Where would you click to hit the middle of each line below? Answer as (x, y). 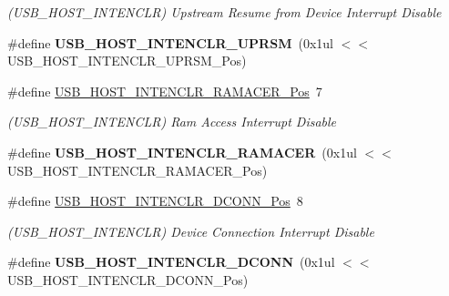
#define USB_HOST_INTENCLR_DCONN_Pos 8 (155, 201)
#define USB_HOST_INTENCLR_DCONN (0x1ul (171, 262)
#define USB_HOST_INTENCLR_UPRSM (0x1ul (170, 42)
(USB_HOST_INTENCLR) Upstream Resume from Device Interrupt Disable (224, 12)
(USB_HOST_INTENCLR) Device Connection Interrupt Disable (191, 231)
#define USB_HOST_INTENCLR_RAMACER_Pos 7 (165, 91)
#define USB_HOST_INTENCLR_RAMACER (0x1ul (182, 152)
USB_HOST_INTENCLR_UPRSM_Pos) (127, 61)
